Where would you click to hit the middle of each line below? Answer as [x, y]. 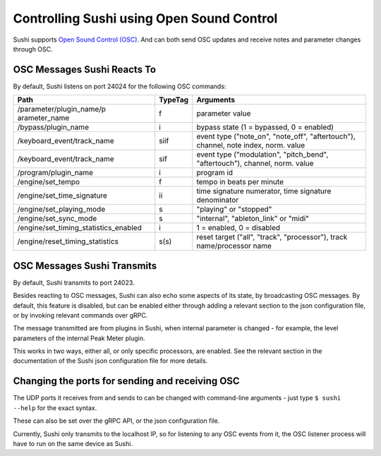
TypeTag [174, 100]
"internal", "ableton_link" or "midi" [253, 219]
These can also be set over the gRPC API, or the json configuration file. [116, 421]
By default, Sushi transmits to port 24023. [74, 282]
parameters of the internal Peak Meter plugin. [79, 338]
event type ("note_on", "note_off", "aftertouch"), [276, 136]
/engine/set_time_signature [62, 196]
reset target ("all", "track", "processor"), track [272, 237]
